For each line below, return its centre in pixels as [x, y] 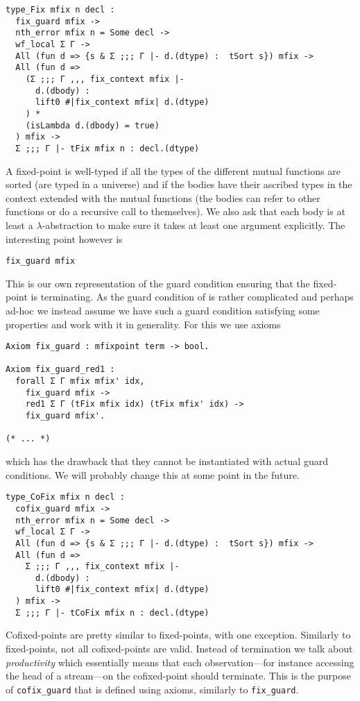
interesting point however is [64, 238]
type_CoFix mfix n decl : [65, 497]
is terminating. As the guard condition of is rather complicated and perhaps [192, 297]
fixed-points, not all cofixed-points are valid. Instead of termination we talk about [179, 649]
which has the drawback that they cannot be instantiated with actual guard [167, 461]
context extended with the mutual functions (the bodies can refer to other [163, 197]
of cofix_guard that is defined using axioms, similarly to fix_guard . [152, 689]
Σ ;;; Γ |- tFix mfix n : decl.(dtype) [108, 148]
